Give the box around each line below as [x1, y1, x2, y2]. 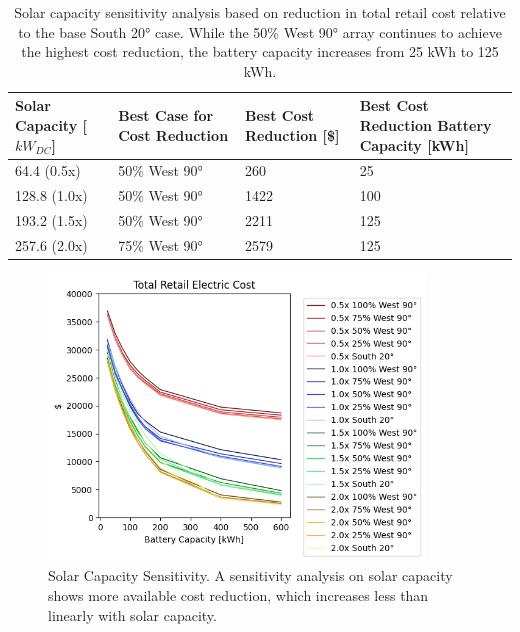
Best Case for [118, 105, 214, 126]
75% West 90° [118, 234, 203, 255]
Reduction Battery [359, 114, 492, 135]
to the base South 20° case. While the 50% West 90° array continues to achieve [18, 21, 502, 42]
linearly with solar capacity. [48, 604, 217, 625]
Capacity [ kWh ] [359, 134, 469, 155]
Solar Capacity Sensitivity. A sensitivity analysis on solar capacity [48, 565, 453, 586]
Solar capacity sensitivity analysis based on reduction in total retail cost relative [14, 2, 506, 22]
